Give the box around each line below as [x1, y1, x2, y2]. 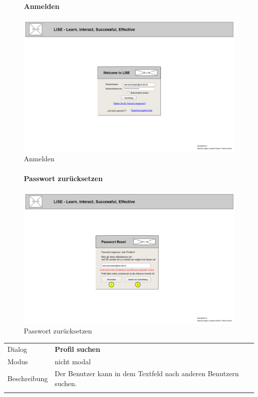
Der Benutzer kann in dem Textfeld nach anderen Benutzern [55, 368, 239, 379]
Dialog [7, 343, 27, 354]
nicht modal [55, 356, 91, 366]
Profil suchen [55, 343, 100, 354]
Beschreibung [7, 373, 48, 384]
